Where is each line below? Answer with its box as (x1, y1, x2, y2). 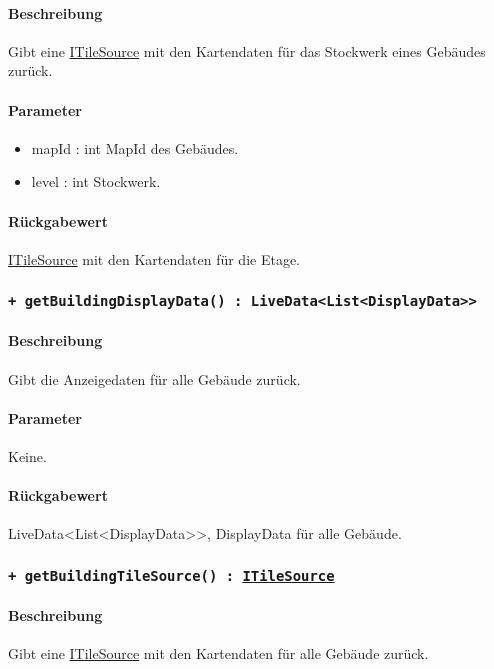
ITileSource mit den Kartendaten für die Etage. (8, 248, 301, 269)
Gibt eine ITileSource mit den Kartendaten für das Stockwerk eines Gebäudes (8, 40, 486, 61)
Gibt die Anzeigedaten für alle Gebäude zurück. (8, 368, 301, 389)
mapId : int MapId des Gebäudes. (31, 137, 239, 158)
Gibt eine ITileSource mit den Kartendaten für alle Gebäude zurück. (8, 643, 429, 664)
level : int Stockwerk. (31, 171, 161, 192)
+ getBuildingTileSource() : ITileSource (8, 567, 335, 584)
